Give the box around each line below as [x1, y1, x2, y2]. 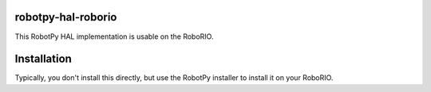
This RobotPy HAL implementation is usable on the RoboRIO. [14, 32, 214, 41]
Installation [14, 52, 72, 66]
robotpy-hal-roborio [14, 10, 117, 24]
